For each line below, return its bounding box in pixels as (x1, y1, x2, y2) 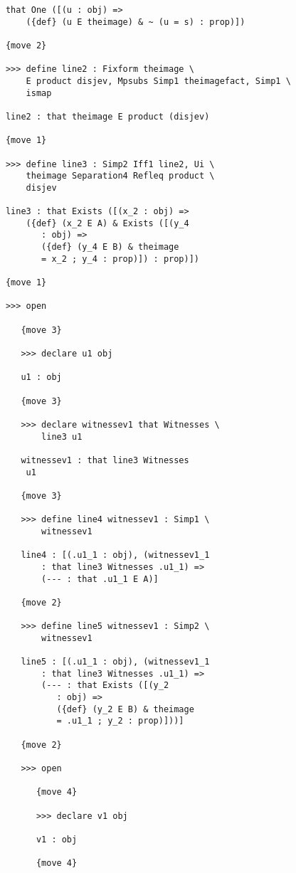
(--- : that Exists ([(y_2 (41, 680, 169, 691)
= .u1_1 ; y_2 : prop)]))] (56, 716, 184, 726)
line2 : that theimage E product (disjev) (5, 111, 210, 122)
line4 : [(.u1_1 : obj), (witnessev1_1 (21, 550, 210, 561)
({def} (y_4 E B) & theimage (41, 242, 179, 253)
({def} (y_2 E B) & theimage (56, 704, 194, 714)
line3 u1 (41, 431, 83, 442)
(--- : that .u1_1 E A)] (41, 573, 159, 584)
